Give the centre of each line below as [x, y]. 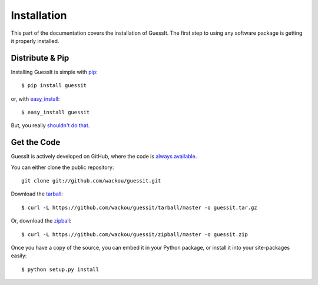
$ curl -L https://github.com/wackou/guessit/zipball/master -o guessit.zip [135, 234]
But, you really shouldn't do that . [50, 125]
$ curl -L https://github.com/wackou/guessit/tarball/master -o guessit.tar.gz [139, 207]
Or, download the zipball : [41, 221]
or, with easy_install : [35, 99]
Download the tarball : [37, 194]
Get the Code [36, 142]
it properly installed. [35, 41]
